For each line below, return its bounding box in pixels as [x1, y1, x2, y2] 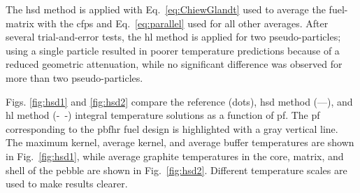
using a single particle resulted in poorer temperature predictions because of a [6, 43, 340, 57]
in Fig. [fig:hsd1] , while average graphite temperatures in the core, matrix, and [6, 148, 344, 163]
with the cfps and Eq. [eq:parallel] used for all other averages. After [37, 15, 329, 30]
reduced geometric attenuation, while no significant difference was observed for [6, 57, 343, 71]
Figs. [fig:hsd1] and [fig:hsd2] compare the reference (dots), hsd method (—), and [6, 94, 353, 108]
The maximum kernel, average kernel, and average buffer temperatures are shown [6, 135, 354, 150]
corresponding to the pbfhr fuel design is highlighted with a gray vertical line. [6, 121, 338, 136]
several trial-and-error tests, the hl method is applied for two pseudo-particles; [6, 29, 341, 44]
